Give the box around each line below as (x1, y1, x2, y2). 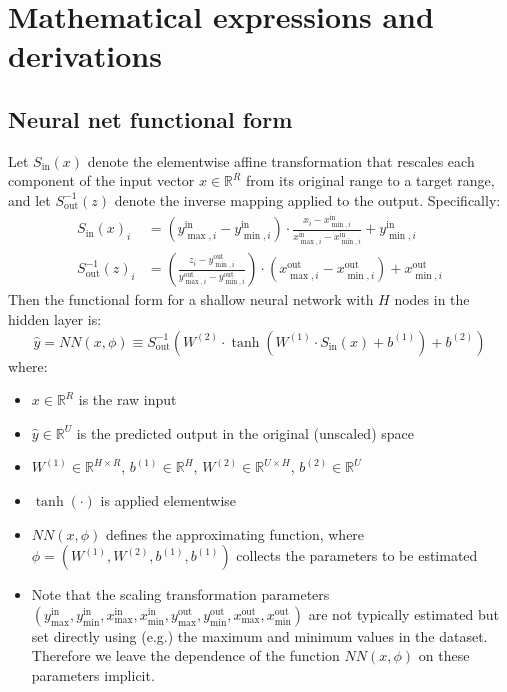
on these (418, 645, 470, 666)
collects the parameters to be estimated (236, 545, 478, 566)
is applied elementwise (100, 489, 237, 510)
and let (8, 189, 51, 210)
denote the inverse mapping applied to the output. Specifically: (114, 189, 501, 210)
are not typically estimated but (308, 603, 499, 624)
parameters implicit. (31, 664, 155, 685)
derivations (8, 35, 162, 76)
